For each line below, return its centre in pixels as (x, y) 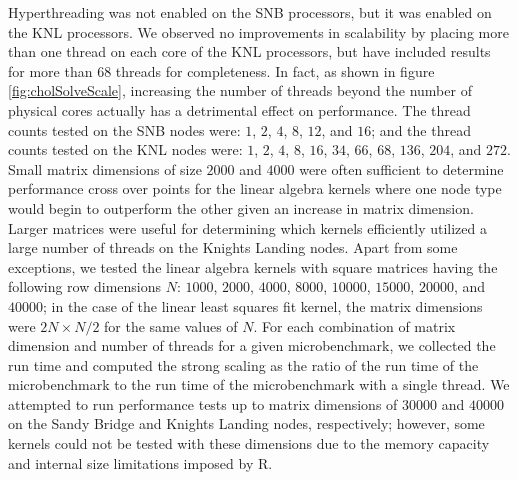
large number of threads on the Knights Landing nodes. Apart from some (233, 247)
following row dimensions (85, 286)
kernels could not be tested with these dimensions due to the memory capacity (249, 443)
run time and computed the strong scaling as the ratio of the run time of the (243, 364)
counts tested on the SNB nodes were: (124, 129)
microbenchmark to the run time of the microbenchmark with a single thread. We (259, 384)
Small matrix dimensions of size (105, 168)
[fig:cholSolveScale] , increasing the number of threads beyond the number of (240, 90)
